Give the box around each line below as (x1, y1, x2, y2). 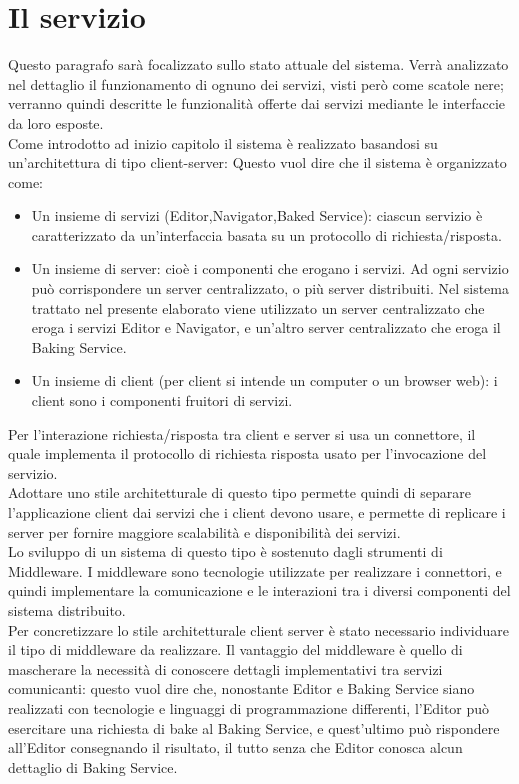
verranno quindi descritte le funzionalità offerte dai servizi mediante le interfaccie (8, 93, 505, 114)
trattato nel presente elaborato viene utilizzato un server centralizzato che (31, 297, 485, 318)
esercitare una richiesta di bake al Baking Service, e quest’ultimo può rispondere (8, 717, 500, 738)
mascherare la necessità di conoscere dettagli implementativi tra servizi (8, 658, 443, 679)
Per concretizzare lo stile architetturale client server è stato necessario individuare (8, 619, 509, 640)
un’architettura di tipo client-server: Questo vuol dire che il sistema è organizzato (8, 152, 507, 173)
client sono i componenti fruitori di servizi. (31, 390, 293, 411)
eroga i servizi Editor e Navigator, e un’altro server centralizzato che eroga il (31, 317, 501, 338)
